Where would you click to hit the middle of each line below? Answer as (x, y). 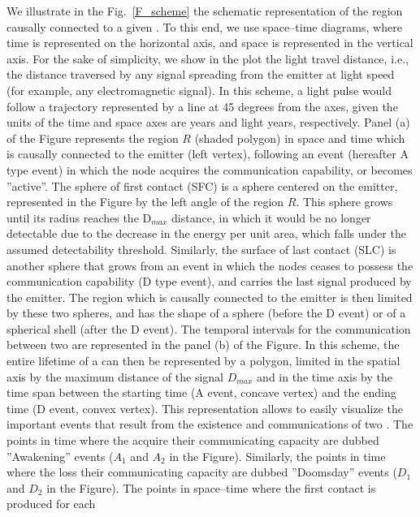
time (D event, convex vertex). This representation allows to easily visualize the (205, 408)
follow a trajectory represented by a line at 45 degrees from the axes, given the (202, 106)
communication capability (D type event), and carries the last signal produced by (209, 281)
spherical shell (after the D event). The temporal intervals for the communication (209, 328)
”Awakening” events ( (60, 456)
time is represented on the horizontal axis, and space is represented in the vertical (210, 43)
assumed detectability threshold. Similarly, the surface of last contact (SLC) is (201, 249)
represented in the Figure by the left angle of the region (145, 202)
